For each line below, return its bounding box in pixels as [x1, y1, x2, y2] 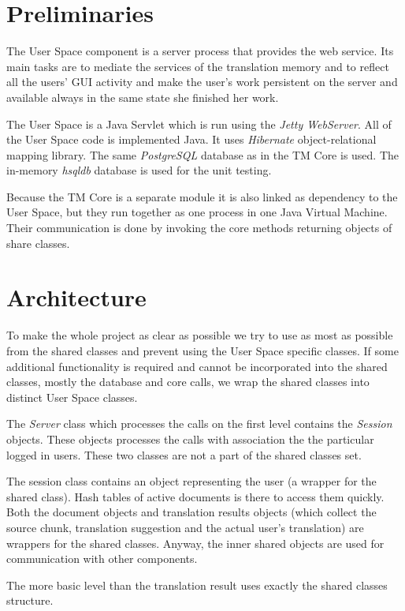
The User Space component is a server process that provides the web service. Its [6, 43, 394, 59]
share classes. [6, 234, 70, 251]
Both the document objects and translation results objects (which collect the [6, 504, 377, 520]
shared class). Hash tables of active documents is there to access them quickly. [6, 488, 385, 504]
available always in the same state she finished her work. [6, 88, 279, 105]
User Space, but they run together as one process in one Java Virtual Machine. [6, 204, 388, 220]
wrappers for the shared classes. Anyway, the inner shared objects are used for [6, 534, 385, 551]
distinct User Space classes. [6, 388, 138, 405]
